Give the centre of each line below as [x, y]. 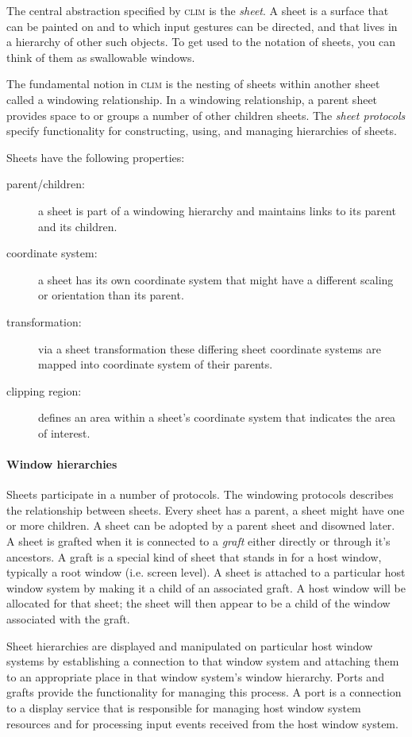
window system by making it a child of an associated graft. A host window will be [206, 587]
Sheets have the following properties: [96, 157]
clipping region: [44, 390]
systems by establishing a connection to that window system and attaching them [203, 661]
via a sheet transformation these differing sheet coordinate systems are [210, 348]
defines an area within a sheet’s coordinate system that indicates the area [217, 417]
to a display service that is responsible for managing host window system [184, 707]
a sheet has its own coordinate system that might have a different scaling [216, 279]
